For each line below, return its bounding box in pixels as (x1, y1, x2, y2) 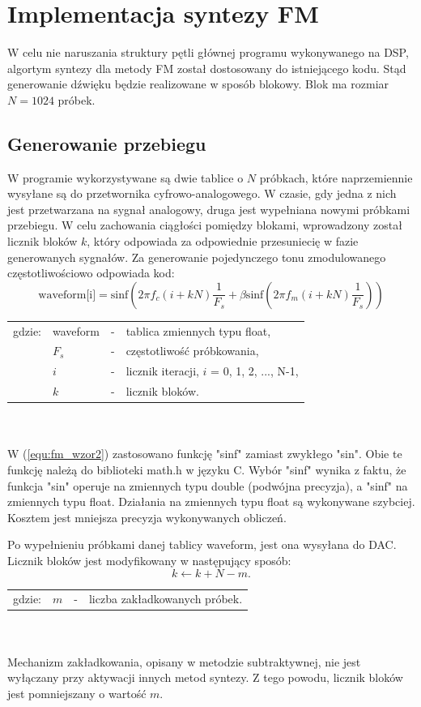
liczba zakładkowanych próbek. (88, 590, 243, 607)
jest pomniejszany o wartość (7, 684, 147, 701)
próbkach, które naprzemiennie (259, 169, 413, 186)
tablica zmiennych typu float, (125, 322, 271, 339)
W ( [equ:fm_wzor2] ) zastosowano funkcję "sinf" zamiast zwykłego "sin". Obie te (7, 445, 402, 462)
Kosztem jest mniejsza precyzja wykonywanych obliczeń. (7, 508, 287, 525)
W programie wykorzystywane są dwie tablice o (7, 169, 244, 186)
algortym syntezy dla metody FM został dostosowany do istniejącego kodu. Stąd (7, 59, 406, 76)
